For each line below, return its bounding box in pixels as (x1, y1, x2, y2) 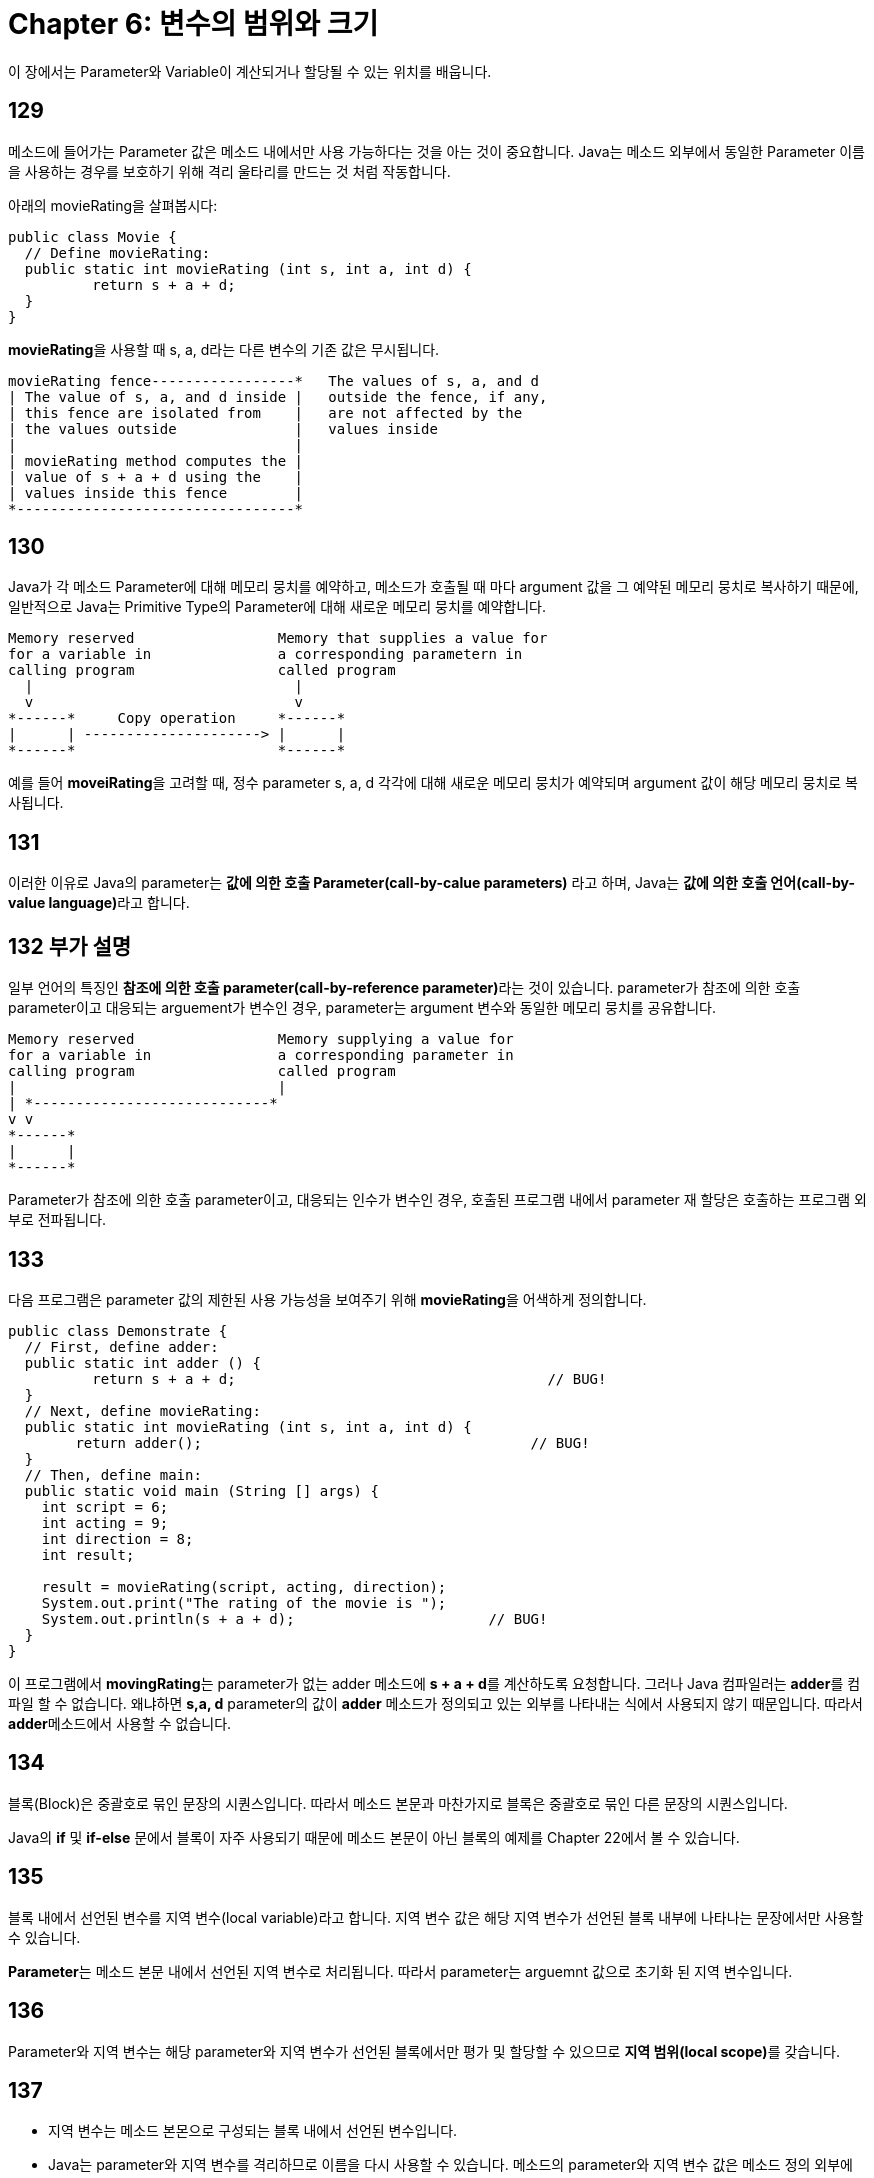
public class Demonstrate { (8, 1322, 228, 1339)
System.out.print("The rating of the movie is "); (41, 1594, 447, 1611)
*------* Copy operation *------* (8, 710, 346, 727)
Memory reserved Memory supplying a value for (8, 1031, 514, 1048)
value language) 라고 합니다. (8, 894, 190, 912)
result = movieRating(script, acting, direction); (41, 1578, 447, 1595)
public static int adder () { (24, 1354, 261, 1371)
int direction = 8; (41, 1530, 194, 1547)
